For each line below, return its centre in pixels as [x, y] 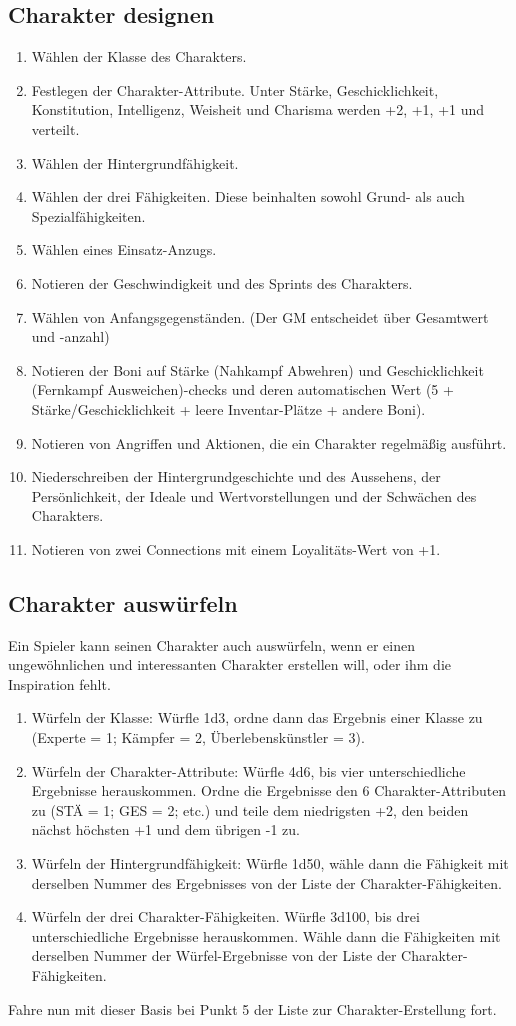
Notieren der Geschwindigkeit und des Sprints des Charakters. [222, 282]
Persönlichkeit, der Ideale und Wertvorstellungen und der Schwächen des [254, 495]
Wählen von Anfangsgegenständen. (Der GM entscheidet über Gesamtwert [260, 316]
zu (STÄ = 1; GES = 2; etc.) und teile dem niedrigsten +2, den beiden [250, 809]
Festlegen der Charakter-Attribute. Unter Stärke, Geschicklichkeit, [235, 89]
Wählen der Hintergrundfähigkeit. [135, 162]
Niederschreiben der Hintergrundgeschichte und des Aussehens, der [236, 476]
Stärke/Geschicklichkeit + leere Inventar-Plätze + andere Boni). [228, 408]
